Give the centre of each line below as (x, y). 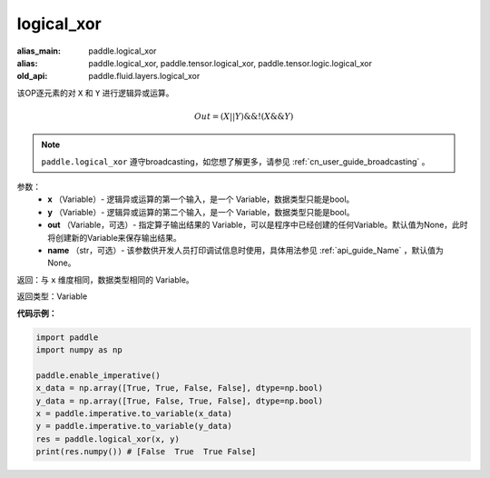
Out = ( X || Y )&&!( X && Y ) (244, 116)
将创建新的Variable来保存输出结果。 (114, 237)
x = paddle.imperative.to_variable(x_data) (134, 413)
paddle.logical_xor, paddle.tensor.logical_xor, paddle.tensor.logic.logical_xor (230, 63)
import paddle (67, 337)
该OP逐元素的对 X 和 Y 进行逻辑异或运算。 (95, 93)
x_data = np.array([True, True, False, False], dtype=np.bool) (180, 388)
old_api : (32, 76)
